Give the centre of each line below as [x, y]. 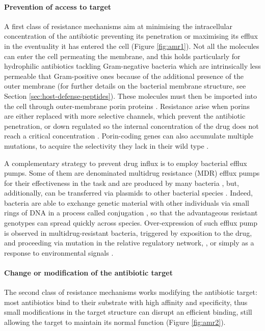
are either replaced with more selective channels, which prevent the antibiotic [125, 116]
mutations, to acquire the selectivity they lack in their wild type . [107, 145]
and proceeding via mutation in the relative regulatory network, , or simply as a [129, 243]
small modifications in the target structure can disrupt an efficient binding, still [128, 312]
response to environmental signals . [59, 252]
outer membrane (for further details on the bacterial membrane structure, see [125, 86]
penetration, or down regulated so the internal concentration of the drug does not [131, 126]
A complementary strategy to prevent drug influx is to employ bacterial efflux [126, 163]
